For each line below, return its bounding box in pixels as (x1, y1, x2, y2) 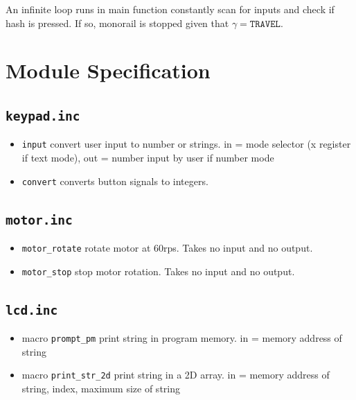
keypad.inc (6, 108, 80, 123)
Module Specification (6, 56, 211, 85)
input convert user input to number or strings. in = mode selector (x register (21, 137, 351, 151)
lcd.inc (6, 302, 58, 318)
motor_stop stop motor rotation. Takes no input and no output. (21, 263, 295, 278)
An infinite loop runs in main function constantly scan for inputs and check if (6, 2, 335, 16)
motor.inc (6, 212, 73, 227)
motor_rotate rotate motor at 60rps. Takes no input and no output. (21, 241, 313, 255)
